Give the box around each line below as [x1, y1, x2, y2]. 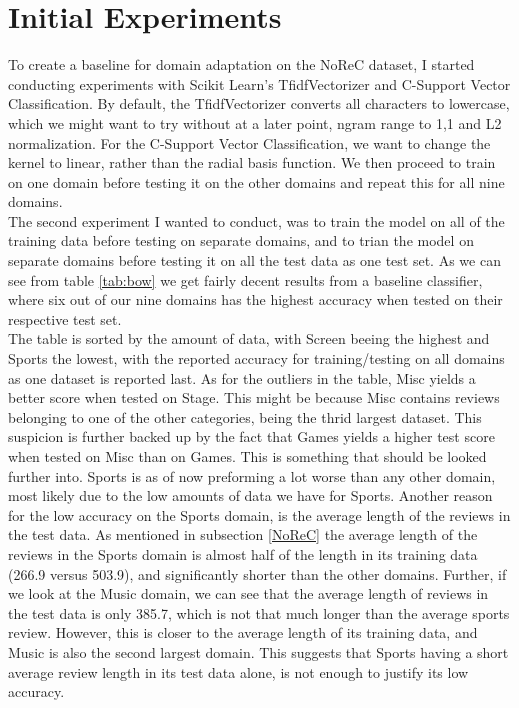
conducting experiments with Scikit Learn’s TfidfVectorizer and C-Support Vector [8, 73, 511, 94]
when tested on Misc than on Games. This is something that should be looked [8, 446, 487, 466]
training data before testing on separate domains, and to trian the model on [8, 230, 474, 251]
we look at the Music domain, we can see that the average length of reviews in [8, 583, 489, 604]
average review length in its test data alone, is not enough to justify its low [8, 661, 469, 682]
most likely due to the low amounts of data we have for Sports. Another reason [8, 485, 493, 506]
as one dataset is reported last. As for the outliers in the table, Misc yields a [8, 367, 476, 388]
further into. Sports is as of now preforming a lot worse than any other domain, [8, 465, 496, 486]
